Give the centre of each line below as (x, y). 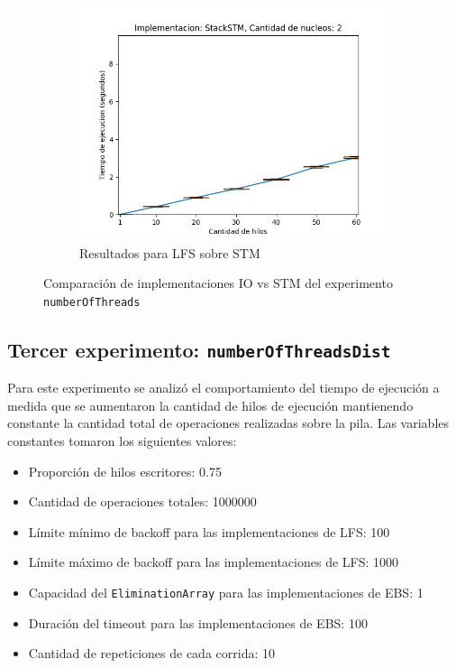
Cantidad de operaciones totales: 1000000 (142, 501)
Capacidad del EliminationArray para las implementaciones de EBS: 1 (226, 592)
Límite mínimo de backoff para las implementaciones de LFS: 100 (209, 531)
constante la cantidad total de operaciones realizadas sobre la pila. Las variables (228, 423)
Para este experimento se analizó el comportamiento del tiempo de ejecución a (223, 388)
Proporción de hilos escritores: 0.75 (125, 471)
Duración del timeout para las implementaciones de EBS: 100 (198, 622)
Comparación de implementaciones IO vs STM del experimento (218, 283)
